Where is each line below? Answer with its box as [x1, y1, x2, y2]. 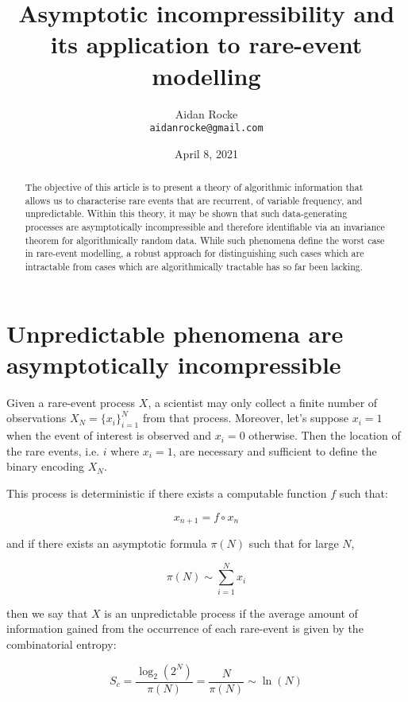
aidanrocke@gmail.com [149, 122, 264, 134]
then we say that [6, 604, 88, 621]
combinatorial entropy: [6, 635, 117, 652]
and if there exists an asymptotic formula [6, 535, 207, 552]
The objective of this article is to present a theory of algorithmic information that [25, 180, 364, 194]
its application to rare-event [50, 28, 363, 60]
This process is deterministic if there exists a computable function [6, 485, 327, 502]
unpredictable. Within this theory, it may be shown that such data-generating [25, 207, 348, 220]
